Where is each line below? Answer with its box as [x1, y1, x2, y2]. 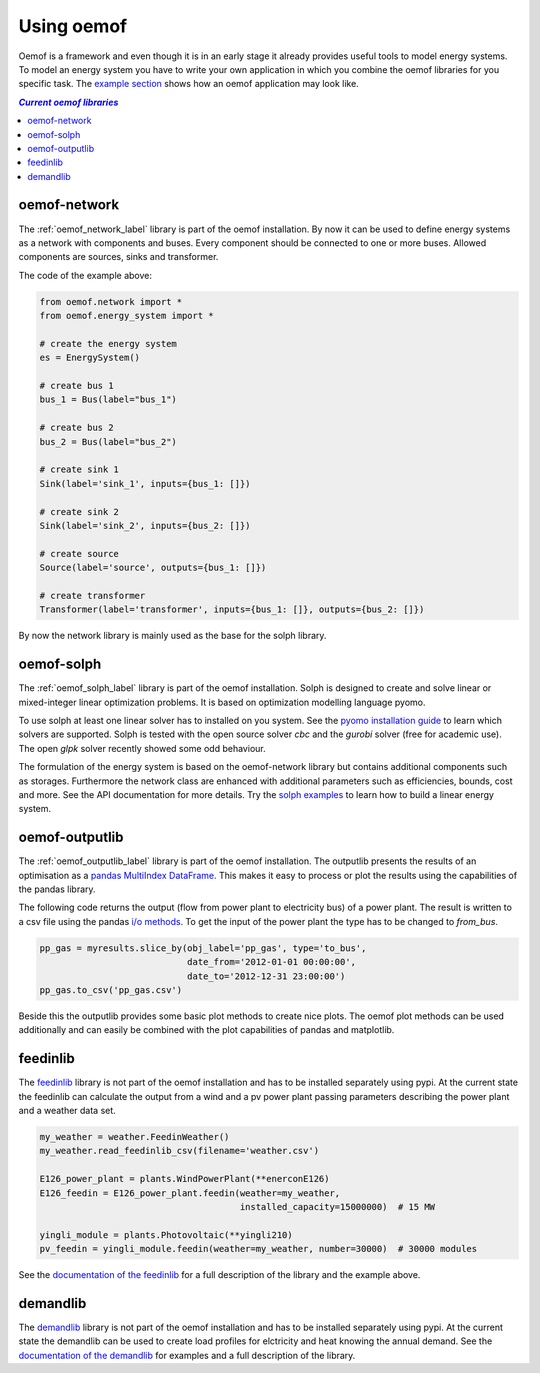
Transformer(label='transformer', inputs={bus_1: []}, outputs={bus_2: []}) [39, 604, 425, 615]
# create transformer [39, 590, 146, 601]
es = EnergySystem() [39, 352, 140, 364]
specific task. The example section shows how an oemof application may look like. [18, 78, 359, 90]
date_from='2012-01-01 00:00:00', [186, 956, 357, 968]
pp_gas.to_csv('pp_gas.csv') [39, 984, 183, 995]
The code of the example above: [18, 269, 152, 281]
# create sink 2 [39, 506, 120, 517]
